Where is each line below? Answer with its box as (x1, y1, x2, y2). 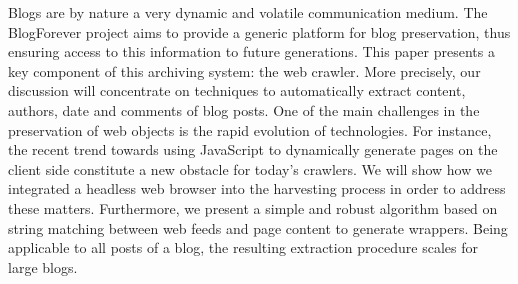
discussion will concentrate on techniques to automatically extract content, (8, 80, 466, 101)
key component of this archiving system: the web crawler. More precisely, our (8, 60, 481, 81)
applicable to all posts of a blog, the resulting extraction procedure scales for (8, 237, 478, 258)
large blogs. (8, 256, 78, 277)
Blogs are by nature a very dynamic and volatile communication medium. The (8, 2, 488, 22)
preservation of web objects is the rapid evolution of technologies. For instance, (8, 119, 492, 140)
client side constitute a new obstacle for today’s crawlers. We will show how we (8, 158, 492, 179)
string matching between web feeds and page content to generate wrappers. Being (8, 217, 508, 238)
